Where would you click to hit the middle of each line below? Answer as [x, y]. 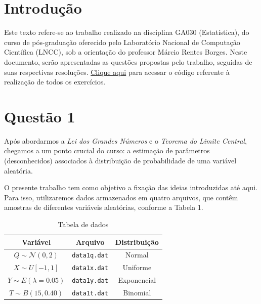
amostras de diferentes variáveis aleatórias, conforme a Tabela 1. [104, 207]
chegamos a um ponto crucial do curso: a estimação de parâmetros [107, 150]
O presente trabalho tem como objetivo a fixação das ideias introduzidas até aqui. [131, 187]
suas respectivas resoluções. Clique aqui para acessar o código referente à [117, 72]
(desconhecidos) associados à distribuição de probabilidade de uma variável [120, 160]
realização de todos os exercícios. [55, 82]
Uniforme [137, 267]
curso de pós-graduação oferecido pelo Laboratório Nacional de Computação [122, 42]
